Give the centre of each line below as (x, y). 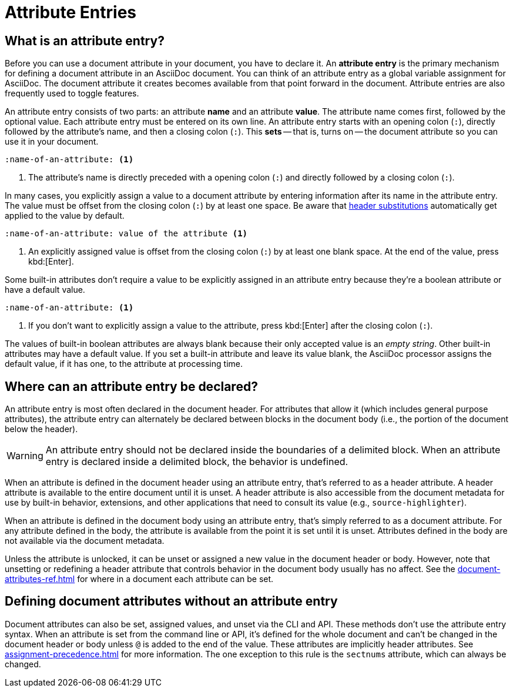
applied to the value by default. (65, 216)
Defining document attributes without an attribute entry (171, 601)
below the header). (41, 429)
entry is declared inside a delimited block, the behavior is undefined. (197, 462)
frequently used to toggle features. (72, 93)
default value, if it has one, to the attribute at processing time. (124, 364)
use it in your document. (52, 142)
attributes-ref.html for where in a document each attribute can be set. (139, 579)
